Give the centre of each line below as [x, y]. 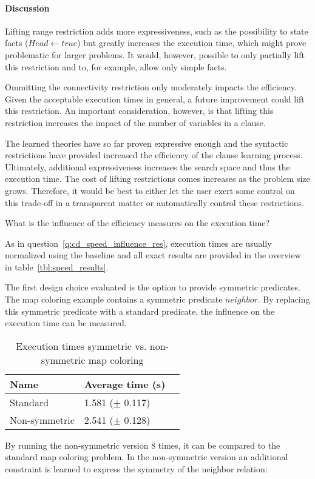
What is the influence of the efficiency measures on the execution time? [137, 223]
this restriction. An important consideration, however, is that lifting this [139, 111]
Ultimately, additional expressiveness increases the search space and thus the [147, 166]
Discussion [27, 8]
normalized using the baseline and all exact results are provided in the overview [153, 255]
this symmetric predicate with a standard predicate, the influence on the [140, 311]
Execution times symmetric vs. [81, 346]
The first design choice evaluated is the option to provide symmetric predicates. [153, 287]
